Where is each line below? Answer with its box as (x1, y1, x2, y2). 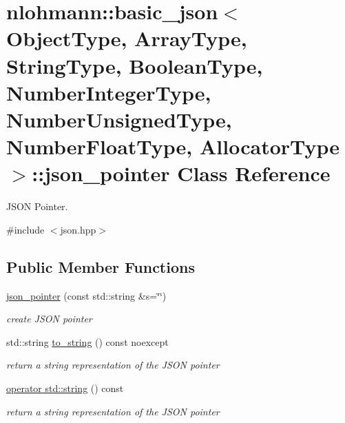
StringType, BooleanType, (6, 51, 263, 79)
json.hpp (60, 222, 96, 236)
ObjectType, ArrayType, (6, 24, 247, 52)
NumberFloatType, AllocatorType (6, 132, 340, 161)
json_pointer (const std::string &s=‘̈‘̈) (6, 288, 167, 302)
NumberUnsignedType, (6, 105, 232, 133)
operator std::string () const (6, 381, 124, 395)
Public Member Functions (6, 256, 195, 277)
